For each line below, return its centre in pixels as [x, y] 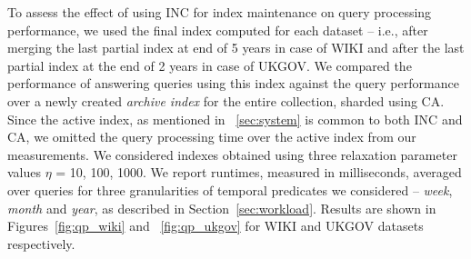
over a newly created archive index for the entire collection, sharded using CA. [226, 100]
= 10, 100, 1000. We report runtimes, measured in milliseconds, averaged [259, 172]
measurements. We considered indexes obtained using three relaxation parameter [232, 154]
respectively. [41, 243]
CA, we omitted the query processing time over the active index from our [212, 137]
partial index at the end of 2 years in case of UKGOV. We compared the [210, 65]
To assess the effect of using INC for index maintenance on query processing [220, 12]
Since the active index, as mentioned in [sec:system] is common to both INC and [235, 119]
